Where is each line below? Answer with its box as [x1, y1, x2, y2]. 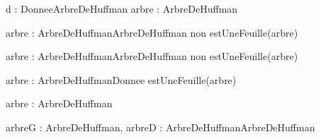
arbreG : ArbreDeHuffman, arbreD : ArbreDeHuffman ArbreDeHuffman [6, 119, 315, 134]
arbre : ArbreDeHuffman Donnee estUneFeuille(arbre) [6, 72, 237, 87]
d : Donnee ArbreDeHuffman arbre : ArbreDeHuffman [6, 1, 238, 16]
